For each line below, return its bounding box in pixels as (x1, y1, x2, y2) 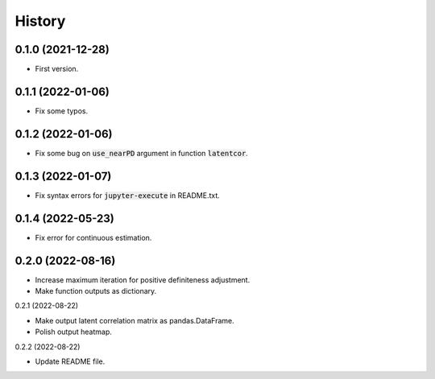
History (14, 12, 66, 30)
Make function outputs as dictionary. (35, 286, 157, 295)
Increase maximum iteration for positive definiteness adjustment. (35, 274, 251, 285)
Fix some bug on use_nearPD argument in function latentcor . (35, 148, 249, 158)
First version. (35, 64, 79, 74)
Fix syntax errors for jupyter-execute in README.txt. (35, 190, 221, 200)
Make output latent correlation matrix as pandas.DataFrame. (35, 315, 235, 325)
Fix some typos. (35, 105, 89, 116)
